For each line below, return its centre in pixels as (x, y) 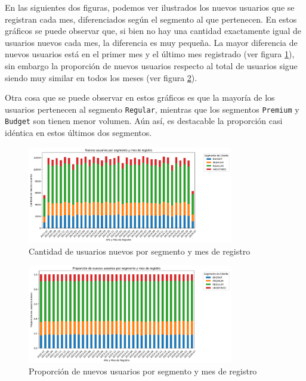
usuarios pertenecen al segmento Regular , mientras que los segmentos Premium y (152, 109)
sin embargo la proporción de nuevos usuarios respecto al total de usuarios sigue (151, 65)
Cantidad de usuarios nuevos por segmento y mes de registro (140, 251)
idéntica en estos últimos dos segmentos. (78, 133)
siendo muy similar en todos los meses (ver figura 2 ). (101, 77)
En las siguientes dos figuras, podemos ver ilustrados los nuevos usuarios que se (150, 7)
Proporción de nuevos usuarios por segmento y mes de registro (143, 371)
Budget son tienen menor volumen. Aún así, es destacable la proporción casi (144, 121)
